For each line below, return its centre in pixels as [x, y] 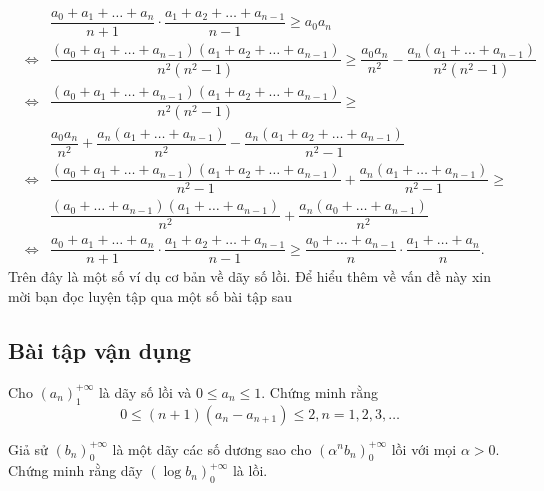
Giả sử [28, 448]
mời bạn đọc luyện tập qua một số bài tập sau [150, 295]
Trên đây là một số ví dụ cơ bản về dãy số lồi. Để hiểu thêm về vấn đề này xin [249, 276]
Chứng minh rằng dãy [75, 470]
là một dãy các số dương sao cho [212, 448]
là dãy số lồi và [145, 391]
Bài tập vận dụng [100, 349]
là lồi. [250, 470]
